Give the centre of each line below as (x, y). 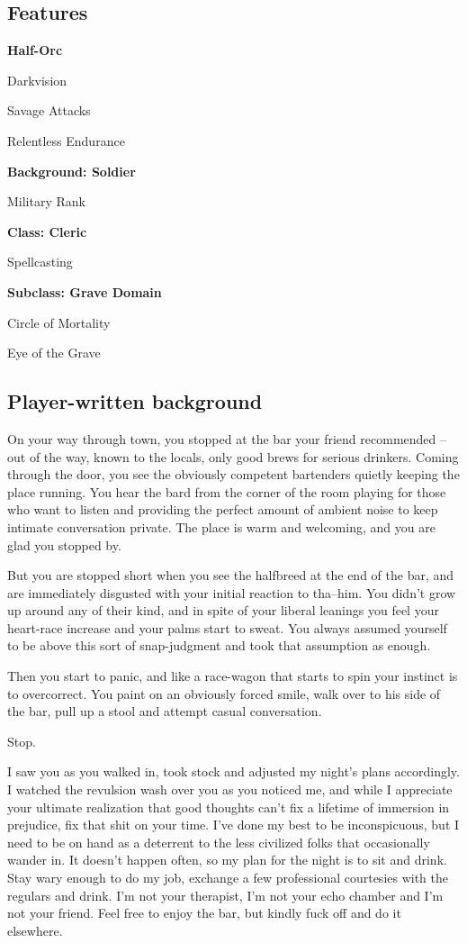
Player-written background (135, 401)
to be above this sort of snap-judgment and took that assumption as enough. (219, 645)
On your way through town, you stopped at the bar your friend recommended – (227, 438)
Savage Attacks (49, 110)
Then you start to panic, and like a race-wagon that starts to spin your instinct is (233, 676)
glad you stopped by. (64, 544)
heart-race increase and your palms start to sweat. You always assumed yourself (227, 627)
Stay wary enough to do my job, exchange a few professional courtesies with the (228, 877)
